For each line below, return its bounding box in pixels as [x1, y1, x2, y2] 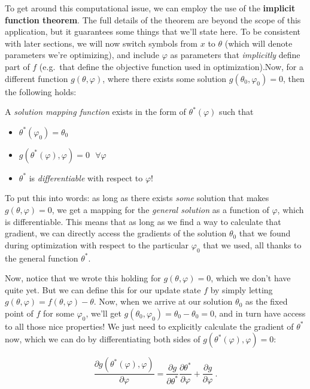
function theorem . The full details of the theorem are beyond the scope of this [5, 13, 301, 26]
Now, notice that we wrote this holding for [5, 272, 161, 284]
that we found [239, 227, 291, 239]
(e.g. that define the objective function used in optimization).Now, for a [39, 60, 304, 72]
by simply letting [210, 283, 273, 296]
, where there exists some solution [102, 72, 227, 84]
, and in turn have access [214, 306, 306, 319]
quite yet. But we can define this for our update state [5, 283, 201, 296]
